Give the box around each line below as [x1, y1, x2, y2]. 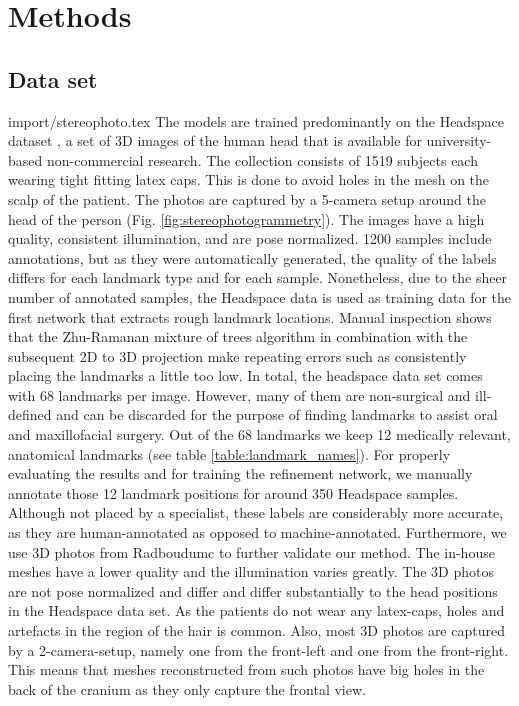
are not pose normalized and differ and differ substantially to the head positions [8, 580, 498, 601]
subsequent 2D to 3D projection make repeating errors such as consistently [8, 345, 467, 366]
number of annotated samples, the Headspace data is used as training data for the [8, 286, 512, 307]
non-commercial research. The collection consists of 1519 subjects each [46, 149, 478, 170]
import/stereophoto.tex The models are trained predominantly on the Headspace [8, 110, 504, 131]
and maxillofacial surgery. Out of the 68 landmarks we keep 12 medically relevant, [8, 424, 511, 445]
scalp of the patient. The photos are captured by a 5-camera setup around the [8, 188, 486, 209]
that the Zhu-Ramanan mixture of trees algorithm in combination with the [8, 326, 468, 347]
